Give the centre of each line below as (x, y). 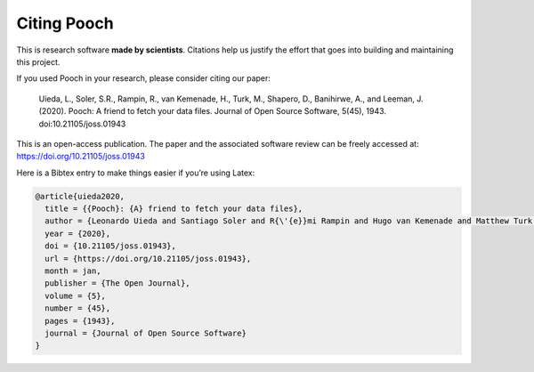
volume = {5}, (76, 295)
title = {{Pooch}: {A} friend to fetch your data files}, (174, 209)
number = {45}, (78, 308)
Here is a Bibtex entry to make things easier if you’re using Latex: (136, 173)
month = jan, (73, 271)
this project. (38, 61)
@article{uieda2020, (80, 196)
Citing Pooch (65, 23)
